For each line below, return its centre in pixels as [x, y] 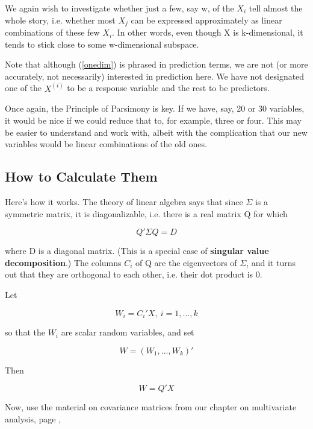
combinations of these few [52, 32]
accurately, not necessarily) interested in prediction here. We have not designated [155, 76]
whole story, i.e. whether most [60, 20]
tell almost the [276, 8]
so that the [25, 332]
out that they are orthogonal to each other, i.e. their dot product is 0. [134, 274]
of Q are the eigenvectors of [186, 262]
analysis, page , [33, 418]
